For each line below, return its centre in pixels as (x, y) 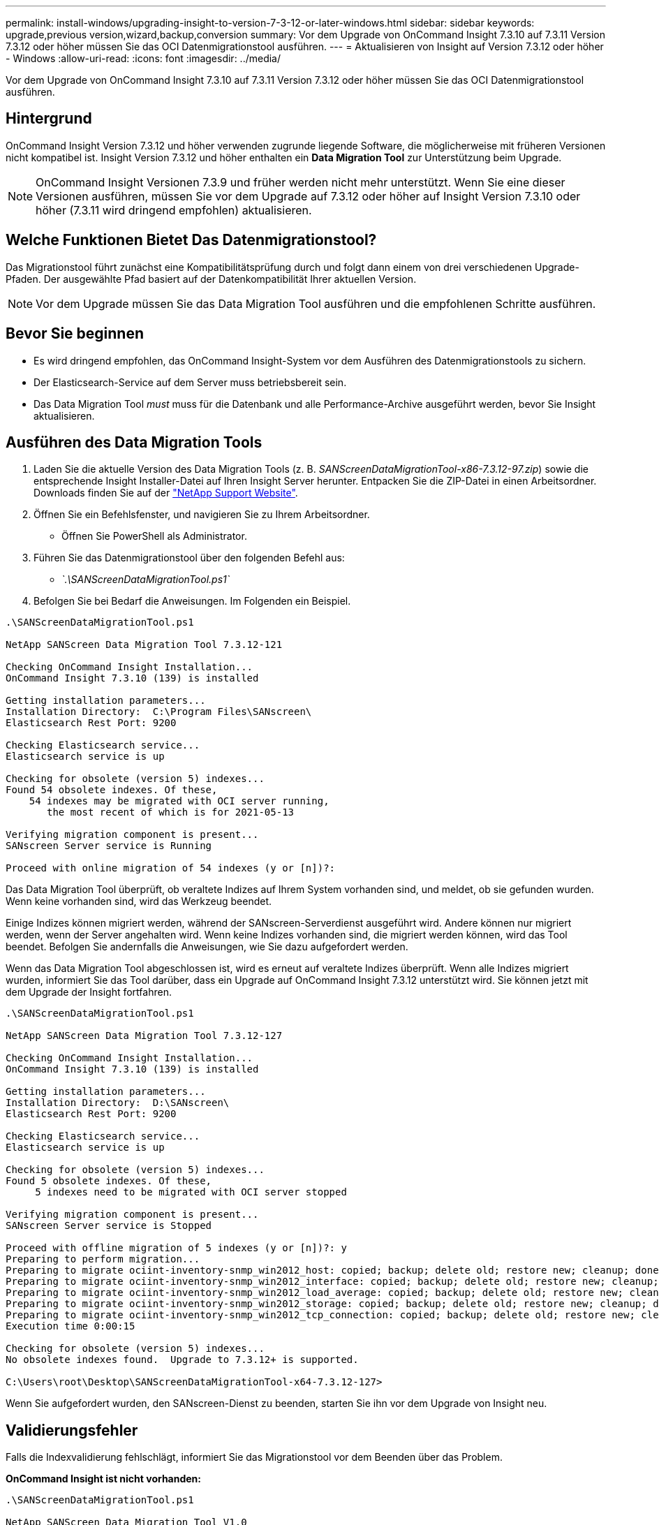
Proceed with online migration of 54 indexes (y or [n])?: (171, 868)
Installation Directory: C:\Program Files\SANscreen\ (159, 712)
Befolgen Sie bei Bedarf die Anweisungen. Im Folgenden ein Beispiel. (192, 601)
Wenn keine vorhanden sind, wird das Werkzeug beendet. (139, 901)
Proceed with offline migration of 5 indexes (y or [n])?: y (176, 1248)
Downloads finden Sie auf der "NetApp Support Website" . (166, 493)
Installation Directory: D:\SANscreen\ (118, 1103)
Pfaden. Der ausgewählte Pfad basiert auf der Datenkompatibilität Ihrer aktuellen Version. (211, 279)
